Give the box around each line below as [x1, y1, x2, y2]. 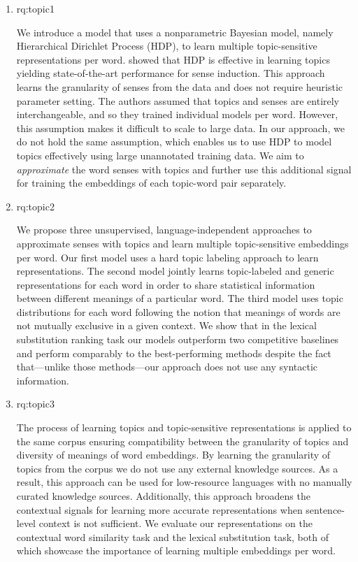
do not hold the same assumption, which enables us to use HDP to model [16, 134, 332, 149]
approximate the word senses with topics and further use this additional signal [16, 161, 352, 176]
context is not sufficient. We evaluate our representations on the [38, 516, 313, 531]
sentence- [306, 502, 345, 517]
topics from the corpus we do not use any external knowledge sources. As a [16, 461, 338, 475]
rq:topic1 [16, 1, 55, 15]
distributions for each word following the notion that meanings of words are [16, 304, 341, 319]
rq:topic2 [16, 199, 55, 213]
